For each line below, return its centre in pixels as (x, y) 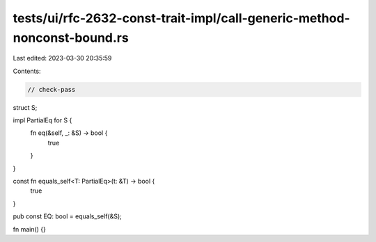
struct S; (25, 107)
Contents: (27, 71)
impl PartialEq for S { (42, 120)
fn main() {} (30, 229)
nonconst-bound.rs (71, 38)
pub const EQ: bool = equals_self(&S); (67, 216)
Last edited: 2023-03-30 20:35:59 (62, 58)
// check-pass (52, 89)
